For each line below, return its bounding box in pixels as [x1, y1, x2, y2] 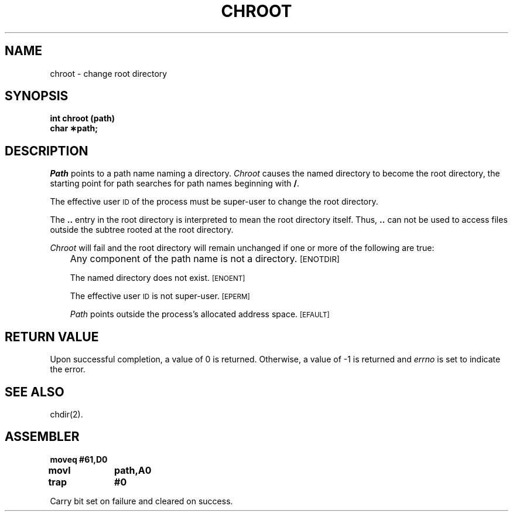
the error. [50, 364, 85, 375]
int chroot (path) [50, 113, 115, 124]
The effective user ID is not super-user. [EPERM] [70, 291, 250, 301]
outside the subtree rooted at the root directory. [50, 225, 234, 235]
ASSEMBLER [5, 429, 80, 444]
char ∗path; [50, 123, 98, 134]
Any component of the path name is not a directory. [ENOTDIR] [70, 253, 340, 265]
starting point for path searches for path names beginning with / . [50, 178, 299, 189]
